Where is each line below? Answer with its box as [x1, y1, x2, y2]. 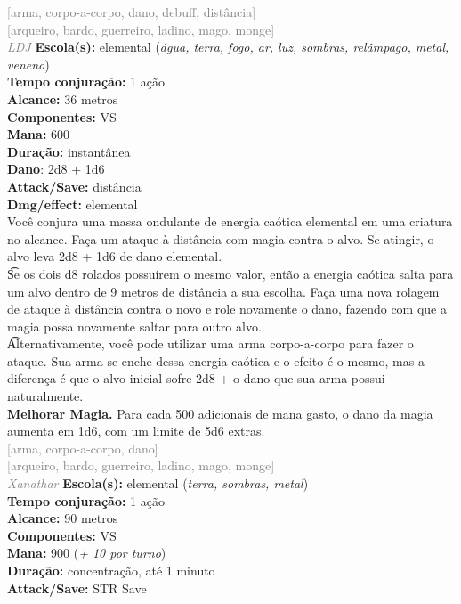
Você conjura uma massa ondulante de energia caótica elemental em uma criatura [7, 212, 453, 231]
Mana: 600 [7, 125, 70, 143]
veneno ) [7, 54, 50, 73]
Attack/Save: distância [7, 176, 142, 195]
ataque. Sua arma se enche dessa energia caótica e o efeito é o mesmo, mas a [7, 351, 425, 370]
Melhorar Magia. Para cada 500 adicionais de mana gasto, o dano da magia [7, 404, 433, 422]
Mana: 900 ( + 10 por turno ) [7, 543, 166, 562]
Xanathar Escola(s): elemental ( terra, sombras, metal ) [7, 474, 309, 493]
